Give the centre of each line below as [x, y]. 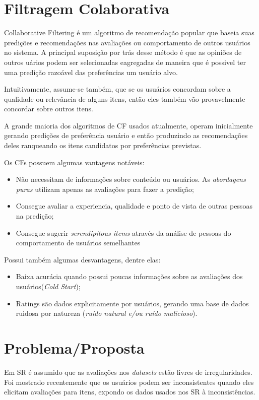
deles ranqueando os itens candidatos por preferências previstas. [103, 145]
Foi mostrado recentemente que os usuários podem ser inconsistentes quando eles [129, 382]
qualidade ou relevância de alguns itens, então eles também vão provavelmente [125, 98]
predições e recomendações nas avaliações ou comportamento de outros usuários [127, 42]
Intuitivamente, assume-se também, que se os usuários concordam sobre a [117, 89]
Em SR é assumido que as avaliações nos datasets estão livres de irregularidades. [128, 372]
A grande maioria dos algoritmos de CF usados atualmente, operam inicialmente [128, 125]
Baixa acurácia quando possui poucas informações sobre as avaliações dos [129, 276]
